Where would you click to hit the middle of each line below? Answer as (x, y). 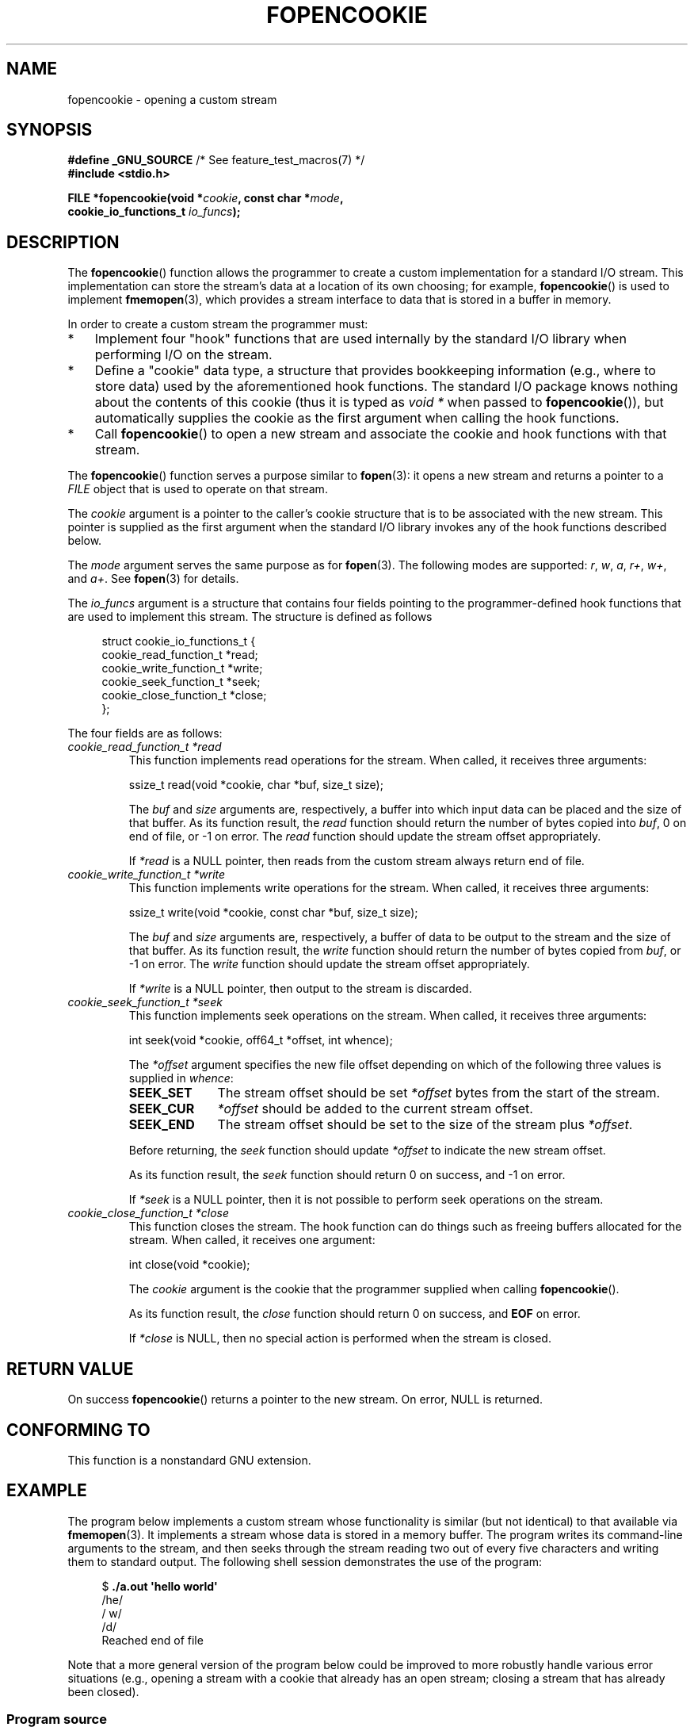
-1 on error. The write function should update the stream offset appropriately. (329, 964)
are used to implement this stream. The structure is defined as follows (250, 617)
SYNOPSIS (50, 130)
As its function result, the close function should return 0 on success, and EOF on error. (355, 1314)
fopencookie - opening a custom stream (172, 99)
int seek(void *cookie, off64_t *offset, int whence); (261, 1040)
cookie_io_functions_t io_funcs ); (154, 212)
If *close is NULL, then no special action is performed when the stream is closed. (340, 1338)
